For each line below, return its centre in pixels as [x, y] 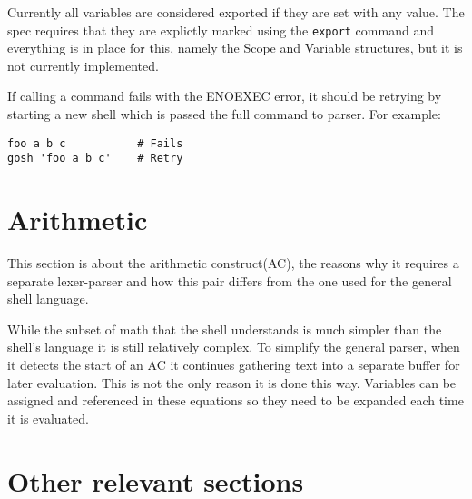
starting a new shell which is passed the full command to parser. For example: [224, 114]
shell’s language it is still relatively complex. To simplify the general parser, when [234, 347]
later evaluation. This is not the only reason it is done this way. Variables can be [232, 382]
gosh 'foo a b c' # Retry [95, 159]
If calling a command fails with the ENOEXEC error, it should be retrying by [225, 96]
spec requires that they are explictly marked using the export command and [221, 30]
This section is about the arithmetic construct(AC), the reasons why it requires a [233, 263]
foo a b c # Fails [95, 143]
